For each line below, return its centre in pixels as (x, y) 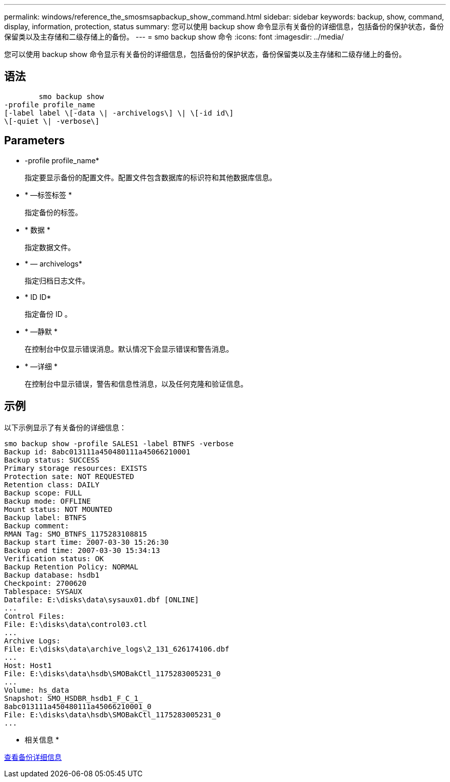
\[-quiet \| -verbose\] (52, 121)
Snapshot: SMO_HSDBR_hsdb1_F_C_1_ (73, 698)
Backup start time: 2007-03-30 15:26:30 (87, 542)
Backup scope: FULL (43, 493)
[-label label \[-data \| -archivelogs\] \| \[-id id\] (119, 113)
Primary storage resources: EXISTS (76, 468)
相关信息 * (42, 739)
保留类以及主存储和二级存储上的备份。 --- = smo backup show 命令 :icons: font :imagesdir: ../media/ (174, 37)
